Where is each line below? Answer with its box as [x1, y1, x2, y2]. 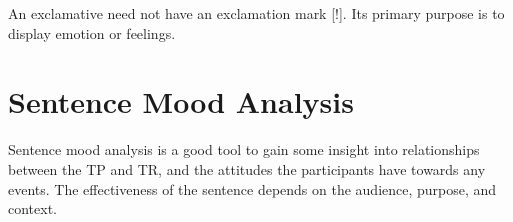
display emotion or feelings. [8, 22, 176, 43]
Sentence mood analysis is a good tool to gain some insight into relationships [8, 139, 480, 160]
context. [8, 198, 57, 219]
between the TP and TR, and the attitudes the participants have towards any [8, 158, 486, 179]
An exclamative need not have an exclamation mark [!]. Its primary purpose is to [8, 3, 505, 23]
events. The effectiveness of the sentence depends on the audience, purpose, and [8, 178, 497, 199]
